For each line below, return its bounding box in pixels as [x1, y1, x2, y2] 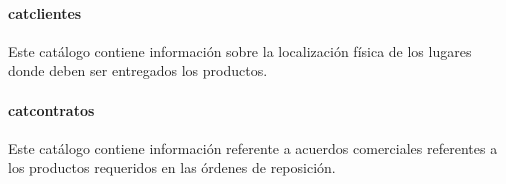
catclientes [8, 2, 82, 23]
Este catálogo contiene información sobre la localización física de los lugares [8, 40, 472, 61]
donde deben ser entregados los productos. [8, 60, 268, 81]
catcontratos [8, 99, 95, 120]
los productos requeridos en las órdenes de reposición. [8, 157, 336, 178]
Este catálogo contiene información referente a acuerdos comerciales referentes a [8, 137, 498, 158]
